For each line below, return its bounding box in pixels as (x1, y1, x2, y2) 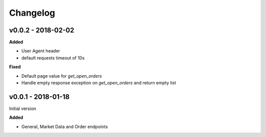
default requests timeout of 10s (21, 55, 85, 61)
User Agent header (21, 48, 60, 54)
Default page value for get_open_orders (21, 73, 102, 79)
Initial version (9, 106, 36, 111)
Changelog (9, 7, 55, 18)
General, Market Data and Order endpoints (21, 123, 108, 130)
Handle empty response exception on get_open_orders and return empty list (21, 80, 176, 86)
